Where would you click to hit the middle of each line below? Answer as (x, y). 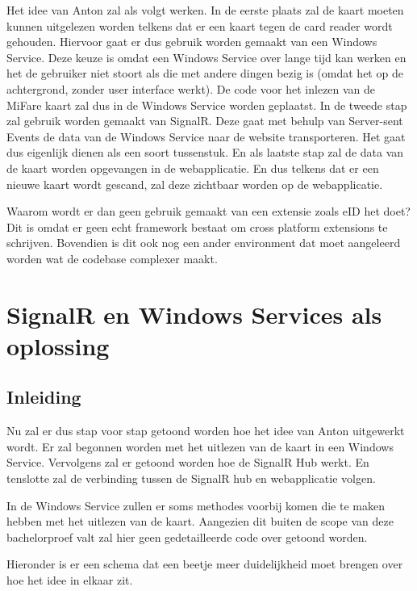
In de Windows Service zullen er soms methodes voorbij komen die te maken (196, 505)
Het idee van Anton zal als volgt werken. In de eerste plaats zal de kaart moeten (205, 10)
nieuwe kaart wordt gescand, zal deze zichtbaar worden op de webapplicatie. (195, 184)
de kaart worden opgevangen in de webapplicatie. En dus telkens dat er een (193, 168)
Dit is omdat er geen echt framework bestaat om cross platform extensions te (197, 226)
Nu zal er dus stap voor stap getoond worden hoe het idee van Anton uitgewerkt (206, 431)
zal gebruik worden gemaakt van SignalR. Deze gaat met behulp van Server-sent (205, 121)
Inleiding (44, 397)
